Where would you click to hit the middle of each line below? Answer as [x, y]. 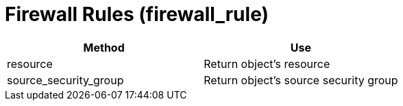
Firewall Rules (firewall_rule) [137, 14]
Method [104, 47]
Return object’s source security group [301, 80]
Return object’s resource [267, 64]
